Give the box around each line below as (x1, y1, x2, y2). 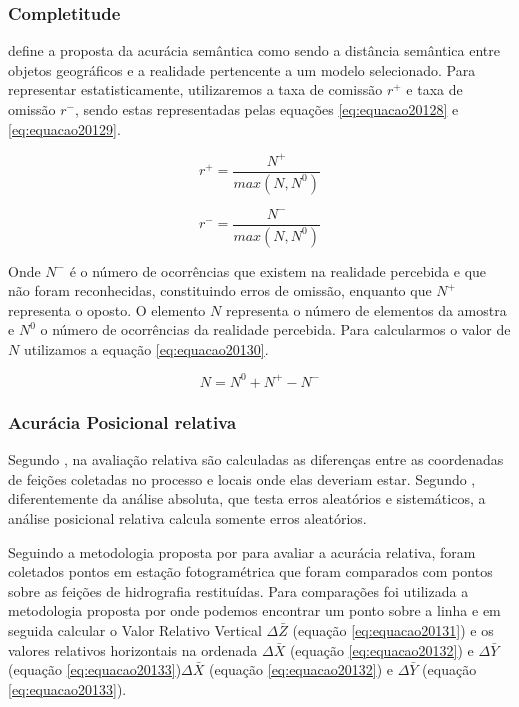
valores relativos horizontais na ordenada (8, 639, 258, 660)
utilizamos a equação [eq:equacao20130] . (23, 338, 269, 359)
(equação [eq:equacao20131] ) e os (292, 619, 494, 640)
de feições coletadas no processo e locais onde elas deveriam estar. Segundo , (8, 468, 476, 489)
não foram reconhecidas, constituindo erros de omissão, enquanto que (8, 280, 432, 301)
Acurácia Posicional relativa (8, 409, 237, 434)
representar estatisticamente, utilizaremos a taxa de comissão (8, 79, 383, 100)
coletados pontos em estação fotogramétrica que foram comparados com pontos (8, 561, 493, 582)
